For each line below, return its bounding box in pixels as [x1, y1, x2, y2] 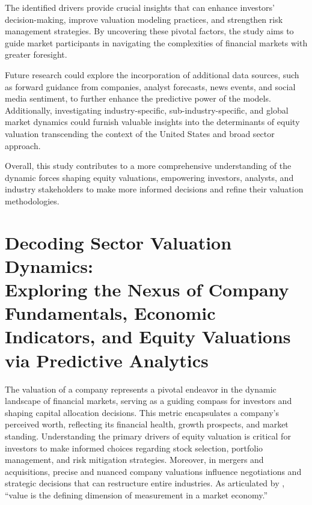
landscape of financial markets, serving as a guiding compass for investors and [5, 394, 292, 407]
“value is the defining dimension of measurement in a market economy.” [5, 488, 268, 501]
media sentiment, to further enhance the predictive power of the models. [5, 92, 271, 105]
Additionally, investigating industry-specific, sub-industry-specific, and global [5, 103, 289, 116]
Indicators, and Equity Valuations [5, 324, 291, 349]
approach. [5, 139, 41, 151]
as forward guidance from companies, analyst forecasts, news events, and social [5, 80, 296, 93]
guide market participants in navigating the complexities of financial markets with [5, 36, 308, 49]
